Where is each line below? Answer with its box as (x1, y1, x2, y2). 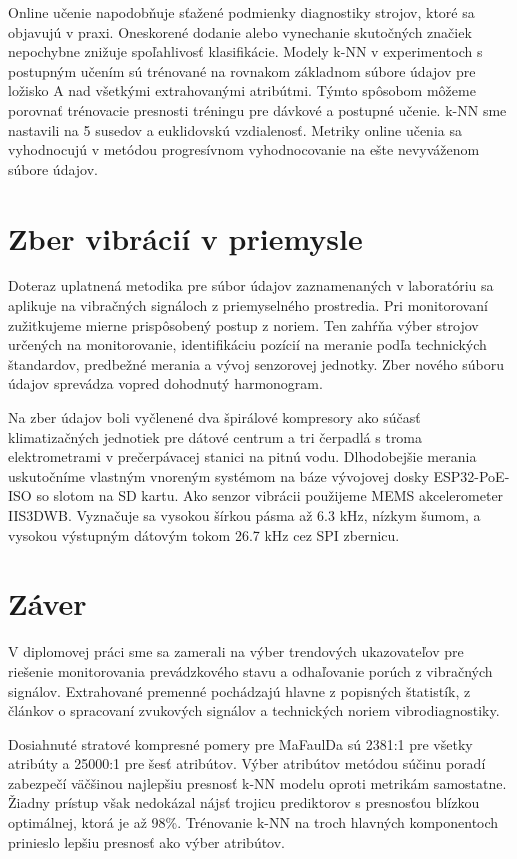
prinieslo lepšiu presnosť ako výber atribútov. (8, 831, 286, 852)
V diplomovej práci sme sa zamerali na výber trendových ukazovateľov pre (8, 641, 464, 662)
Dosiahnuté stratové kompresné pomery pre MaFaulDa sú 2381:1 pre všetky (8, 733, 473, 754)
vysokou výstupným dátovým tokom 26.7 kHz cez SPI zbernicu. (8, 524, 400, 545)
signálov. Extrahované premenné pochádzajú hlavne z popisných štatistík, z (8, 680, 471, 701)
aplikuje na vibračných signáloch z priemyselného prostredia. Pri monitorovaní (8, 295, 488, 316)
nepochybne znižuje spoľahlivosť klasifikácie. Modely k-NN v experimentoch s (8, 41, 483, 62)
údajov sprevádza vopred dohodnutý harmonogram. (8, 373, 323, 394)
